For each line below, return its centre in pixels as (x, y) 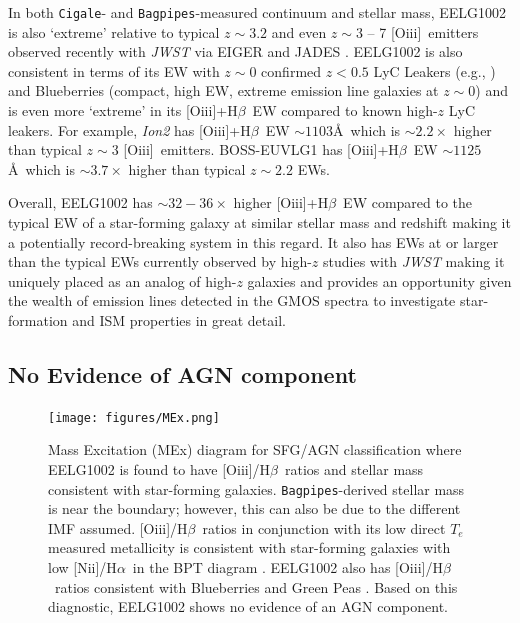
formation (38, 319)
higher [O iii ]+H (281, 202)
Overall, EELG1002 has (80, 202)
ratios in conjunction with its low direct (324, 527)
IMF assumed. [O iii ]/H (118, 527)
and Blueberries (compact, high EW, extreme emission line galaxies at (223, 90)
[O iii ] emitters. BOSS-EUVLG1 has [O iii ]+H (261, 149)
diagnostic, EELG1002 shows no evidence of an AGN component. (248, 606)
